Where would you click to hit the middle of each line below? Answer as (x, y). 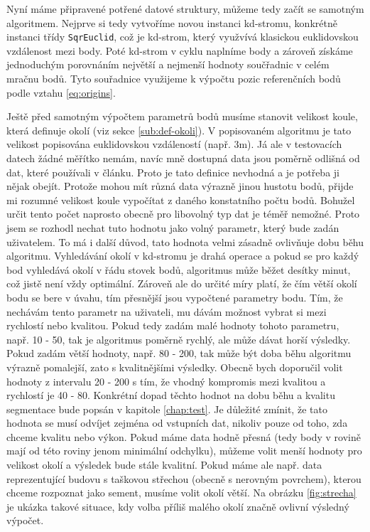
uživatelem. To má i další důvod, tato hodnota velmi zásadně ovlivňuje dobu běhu (185, 241)
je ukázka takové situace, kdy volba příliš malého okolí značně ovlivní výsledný (178, 506)
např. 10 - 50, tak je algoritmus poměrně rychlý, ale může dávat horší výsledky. (179, 339)
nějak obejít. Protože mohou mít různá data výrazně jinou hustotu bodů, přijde (180, 186)
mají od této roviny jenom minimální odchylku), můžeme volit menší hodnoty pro (184, 451)
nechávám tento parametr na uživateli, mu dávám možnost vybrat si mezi (167, 311)
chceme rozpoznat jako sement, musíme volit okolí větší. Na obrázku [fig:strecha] (181, 493)
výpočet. (25, 520)
